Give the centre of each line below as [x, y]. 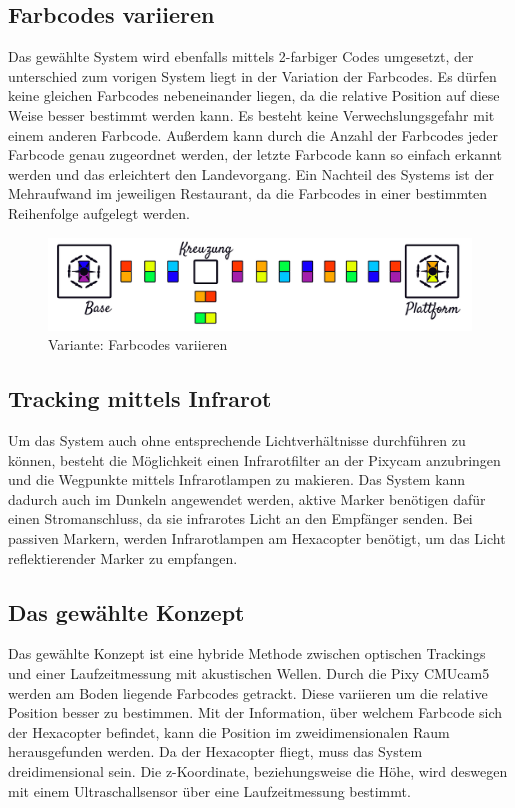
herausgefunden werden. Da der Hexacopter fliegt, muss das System [215, 751]
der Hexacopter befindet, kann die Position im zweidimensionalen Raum [229, 731]
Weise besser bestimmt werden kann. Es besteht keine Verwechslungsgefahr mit [251, 114]
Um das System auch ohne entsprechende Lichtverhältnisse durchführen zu [237, 440]
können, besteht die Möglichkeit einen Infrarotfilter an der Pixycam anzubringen [254, 459]
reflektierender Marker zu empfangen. [123, 557]
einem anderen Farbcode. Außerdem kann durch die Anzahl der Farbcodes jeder [253, 134]
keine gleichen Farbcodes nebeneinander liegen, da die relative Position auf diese [254, 95]
